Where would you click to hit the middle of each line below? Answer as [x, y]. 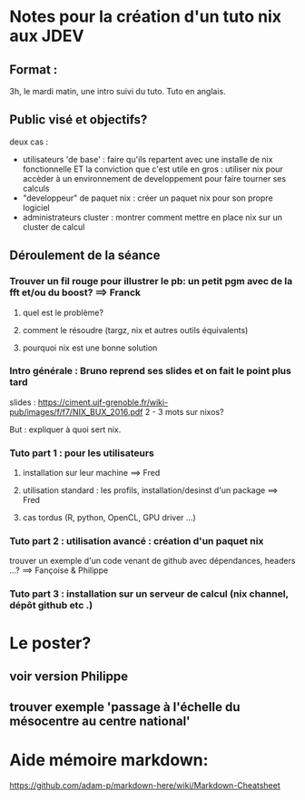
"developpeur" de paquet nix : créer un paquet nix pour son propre [148, 198]
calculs [36, 188]
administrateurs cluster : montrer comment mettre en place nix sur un [152, 217]
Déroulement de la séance [85, 256]
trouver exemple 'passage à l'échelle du [125, 707]
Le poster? [50, 643]
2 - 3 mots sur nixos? [184, 411]
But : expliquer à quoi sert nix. [65, 430]
